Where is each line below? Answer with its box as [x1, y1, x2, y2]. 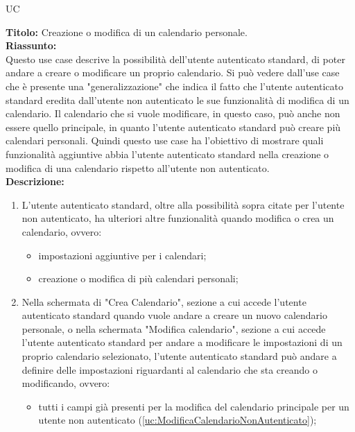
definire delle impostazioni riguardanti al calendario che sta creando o [21, 362, 318, 377]
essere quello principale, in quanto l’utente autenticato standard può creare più [6, 119, 341, 134]
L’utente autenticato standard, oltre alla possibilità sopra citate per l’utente [21, 197, 345, 211]
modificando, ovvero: [21, 376, 110, 390]
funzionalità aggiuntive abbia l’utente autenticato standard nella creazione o [6, 146, 329, 161]
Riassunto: [6, 38, 57, 53]
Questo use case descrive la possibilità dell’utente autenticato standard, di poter [6, 51, 345, 66]
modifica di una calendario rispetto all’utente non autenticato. [6, 160, 270, 175]
